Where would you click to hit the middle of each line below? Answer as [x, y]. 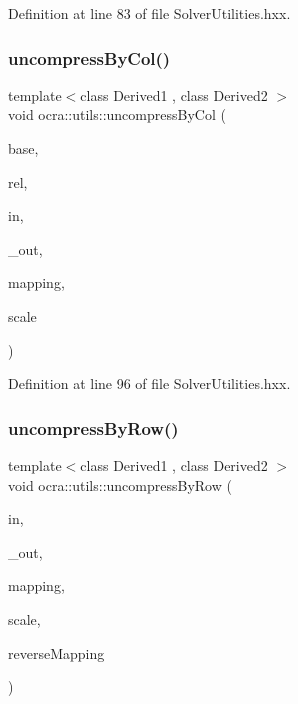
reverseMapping [56, 652]
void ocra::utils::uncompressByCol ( [117, 114]
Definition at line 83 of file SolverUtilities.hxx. [149, 13]
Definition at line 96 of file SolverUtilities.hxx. [149, 383]
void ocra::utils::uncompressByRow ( [120, 484]
